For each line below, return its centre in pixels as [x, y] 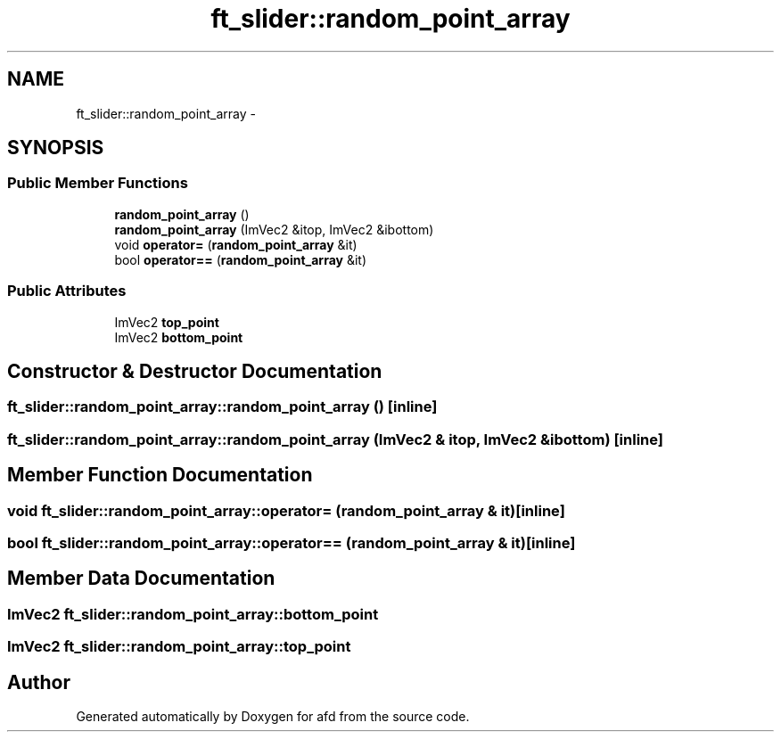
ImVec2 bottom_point [179, 337]
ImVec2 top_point [167, 322]
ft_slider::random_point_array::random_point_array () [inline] [222, 407]
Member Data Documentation [141, 579]
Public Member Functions [98, 183]
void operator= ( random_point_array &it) [236, 244]
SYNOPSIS [56, 148]
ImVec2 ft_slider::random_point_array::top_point [179, 647]
